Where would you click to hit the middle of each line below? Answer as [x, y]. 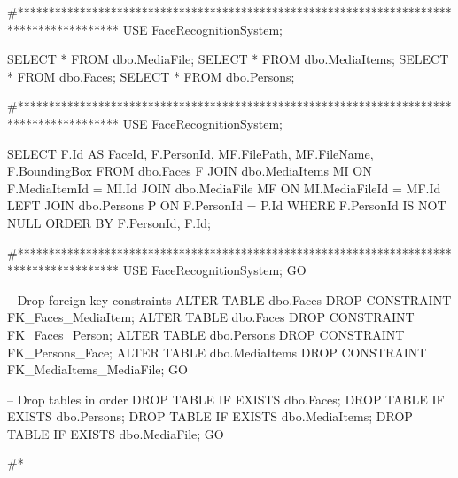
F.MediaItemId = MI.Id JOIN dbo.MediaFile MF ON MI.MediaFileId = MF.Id [224, 188]
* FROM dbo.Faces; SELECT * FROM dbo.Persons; [151, 76]
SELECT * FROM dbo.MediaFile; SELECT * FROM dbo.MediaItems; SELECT [228, 59]
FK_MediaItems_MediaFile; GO [97, 369]
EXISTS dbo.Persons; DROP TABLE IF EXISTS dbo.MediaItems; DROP [210, 416]
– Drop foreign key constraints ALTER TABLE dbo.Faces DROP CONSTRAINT [229, 299]
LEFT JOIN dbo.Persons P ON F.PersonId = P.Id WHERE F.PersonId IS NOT [227, 205]
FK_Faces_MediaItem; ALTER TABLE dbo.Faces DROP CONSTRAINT [211, 317]
